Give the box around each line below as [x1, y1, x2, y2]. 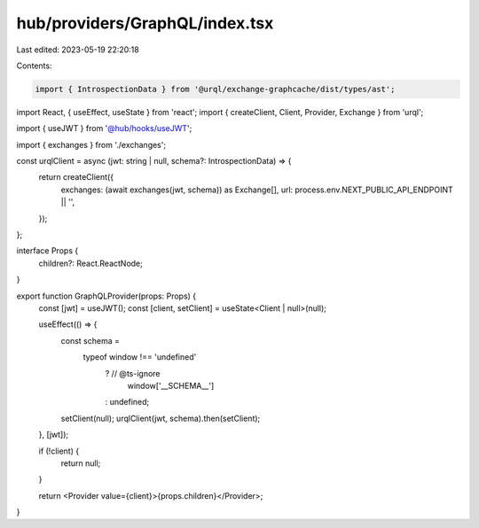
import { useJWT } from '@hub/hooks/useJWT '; [16, 123, 192, 134]
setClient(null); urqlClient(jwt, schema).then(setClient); [60, 413, 261, 423]
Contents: [16, 60, 52, 71]
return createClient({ [38, 172, 114, 182]
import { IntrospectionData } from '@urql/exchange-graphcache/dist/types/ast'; [35, 84, 396, 94]
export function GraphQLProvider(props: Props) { [16, 291, 197, 301]
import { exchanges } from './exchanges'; [16, 139, 167, 150]
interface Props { [16, 245, 79, 256]
